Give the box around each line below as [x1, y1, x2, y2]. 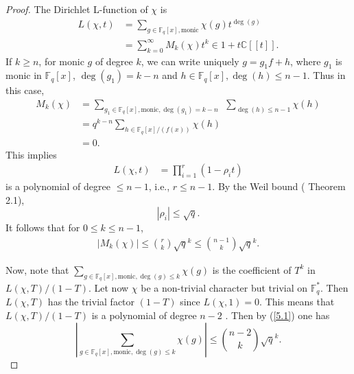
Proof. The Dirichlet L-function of [5, 2, 148, 16]
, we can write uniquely [141, 54, 239, 68]
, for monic [38, 54, 84, 68]
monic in [5, 68, 42, 82]
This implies [5, 147, 57, 161]
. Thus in [307, 68, 346, 82]
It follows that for [5, 220, 80, 235]
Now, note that [5, 262, 69, 277]
